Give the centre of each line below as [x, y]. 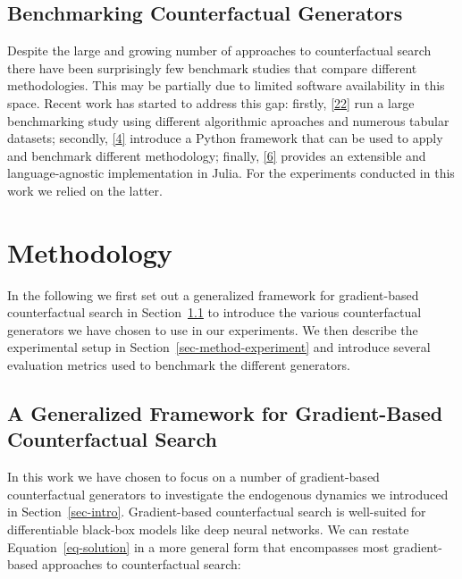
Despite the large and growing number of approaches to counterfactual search [219, 50]
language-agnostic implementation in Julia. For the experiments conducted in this [231, 173]
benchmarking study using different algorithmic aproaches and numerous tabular [228, 120]
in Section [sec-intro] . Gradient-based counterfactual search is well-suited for [217, 512]
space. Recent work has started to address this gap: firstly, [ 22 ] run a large [211, 102]
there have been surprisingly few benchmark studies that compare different [212, 67]
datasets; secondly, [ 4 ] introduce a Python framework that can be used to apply [225, 138]
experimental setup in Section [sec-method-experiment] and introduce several [219, 347]
